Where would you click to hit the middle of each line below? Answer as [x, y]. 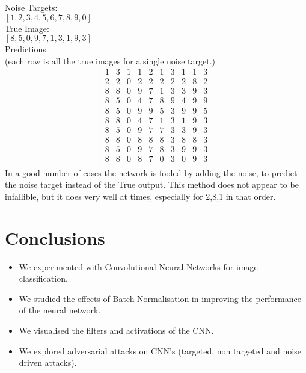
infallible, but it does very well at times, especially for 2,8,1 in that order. [140, 196]
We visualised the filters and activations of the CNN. [116, 330]
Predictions [26, 49]
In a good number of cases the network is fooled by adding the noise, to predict [151, 172]
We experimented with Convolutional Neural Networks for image [138, 266]
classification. [43, 278]
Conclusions [55, 237]
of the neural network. [60, 310]
